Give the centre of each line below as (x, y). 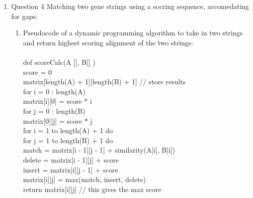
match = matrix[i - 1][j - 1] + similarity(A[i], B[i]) (99, 150)
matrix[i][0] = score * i (57, 101)
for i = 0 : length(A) (54, 91)
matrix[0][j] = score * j (58, 120)
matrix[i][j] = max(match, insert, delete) (84, 179)
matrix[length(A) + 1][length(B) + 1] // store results (104, 82)
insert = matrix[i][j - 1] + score (71, 169)
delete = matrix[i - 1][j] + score (71, 159)
